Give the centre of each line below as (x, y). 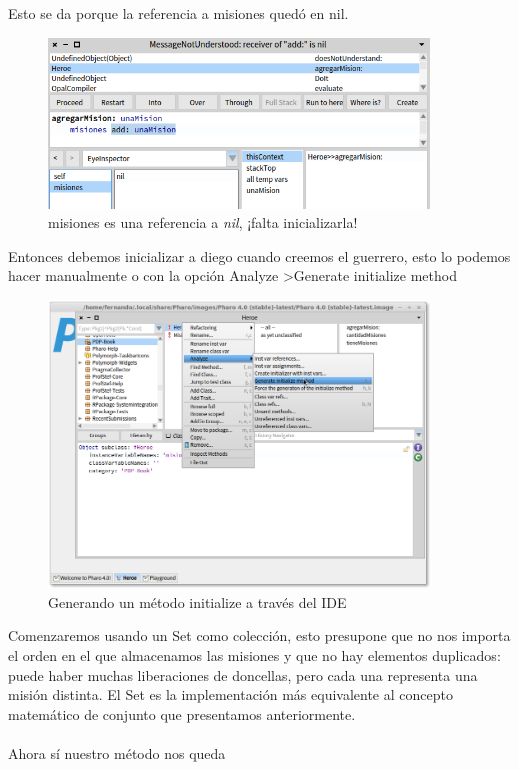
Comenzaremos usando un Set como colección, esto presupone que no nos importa (259, 635)
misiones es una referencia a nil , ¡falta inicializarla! (203, 222)
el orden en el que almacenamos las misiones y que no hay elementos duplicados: (254, 655)
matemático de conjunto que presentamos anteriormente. (182, 713)
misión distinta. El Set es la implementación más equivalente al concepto (230, 694)
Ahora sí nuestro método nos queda (117, 753)
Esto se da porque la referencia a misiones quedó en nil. (178, 13)
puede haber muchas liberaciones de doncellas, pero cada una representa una (243, 674)
